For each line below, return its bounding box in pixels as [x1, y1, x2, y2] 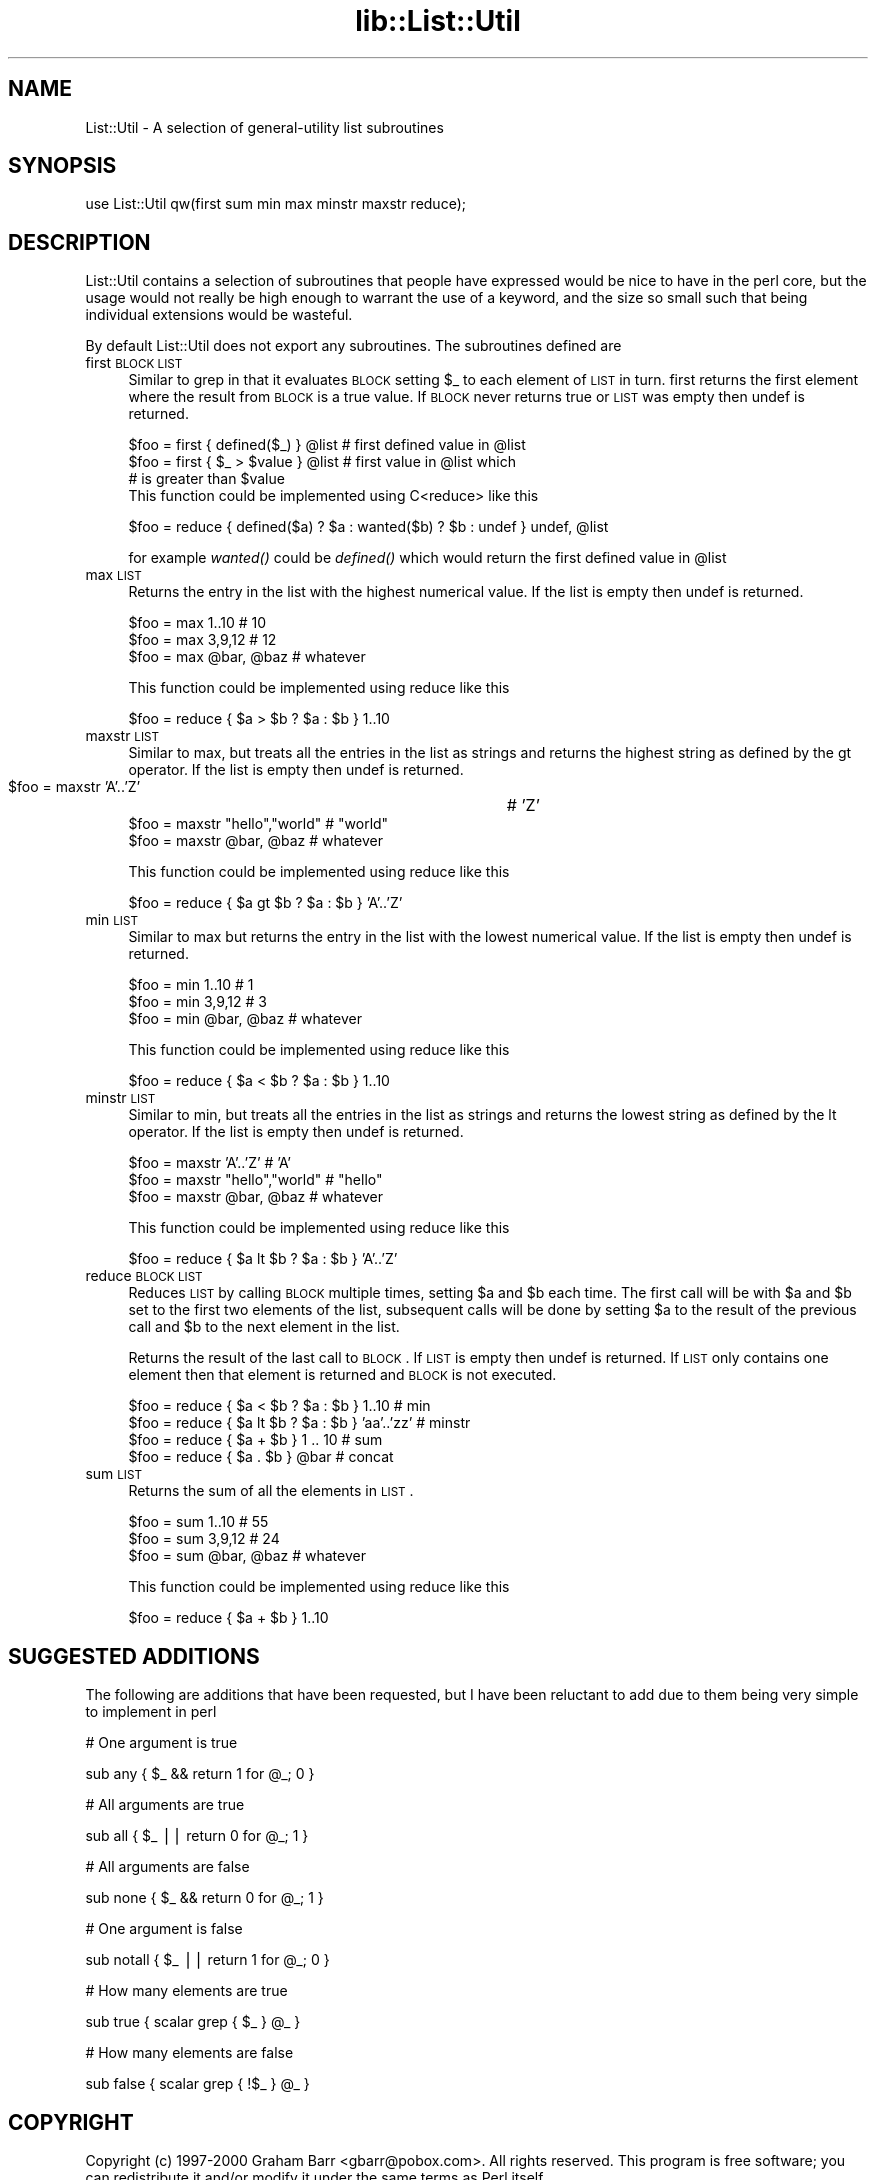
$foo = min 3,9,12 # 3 [128, 993, 267, 1011]
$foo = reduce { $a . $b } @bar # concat [128, 1448, 394, 1466]
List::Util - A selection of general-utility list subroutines [85, 118, 444, 136]
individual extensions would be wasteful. [85, 306, 353, 324]
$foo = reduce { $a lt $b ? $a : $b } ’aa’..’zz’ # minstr [128, 1414, 471, 1432]
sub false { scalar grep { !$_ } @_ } [85, 2075, 310, 2093]
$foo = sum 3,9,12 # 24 [128, 1530, 280, 1548]
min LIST [85, 911, 138, 929]
